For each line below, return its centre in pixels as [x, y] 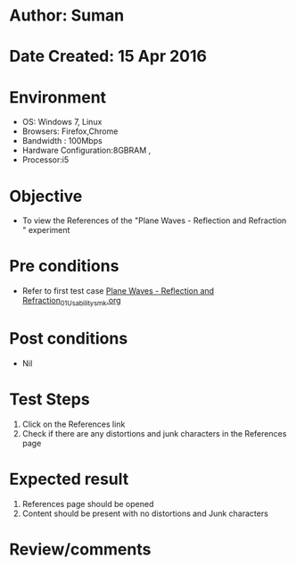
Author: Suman [67, 16]
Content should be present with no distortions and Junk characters [145, 513]
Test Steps [50, 400]
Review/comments [80, 549]
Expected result [69, 479]
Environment [58, 97]
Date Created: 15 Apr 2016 [108, 57]
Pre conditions [64, 266]
